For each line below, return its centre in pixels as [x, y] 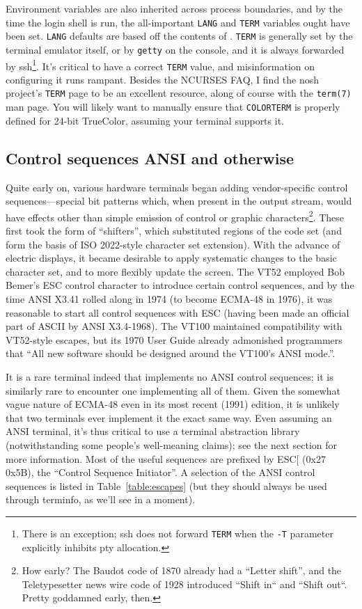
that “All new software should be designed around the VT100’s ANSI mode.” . [171, 353]
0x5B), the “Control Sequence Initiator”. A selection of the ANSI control [160, 472]
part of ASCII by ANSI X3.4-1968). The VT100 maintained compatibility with [174, 326]
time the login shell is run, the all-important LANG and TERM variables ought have [178, 22]
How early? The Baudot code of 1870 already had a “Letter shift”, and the [182, 570]
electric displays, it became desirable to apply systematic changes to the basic [171, 258]
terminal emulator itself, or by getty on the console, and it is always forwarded [175, 49]
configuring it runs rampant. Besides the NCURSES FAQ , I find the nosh [163, 79]
